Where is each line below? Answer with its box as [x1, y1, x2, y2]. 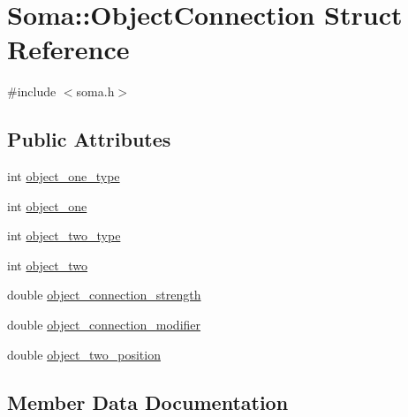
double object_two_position [7, 345, 161, 363]
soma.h [76, 82, 115, 101]
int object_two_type [7, 226, 121, 245]
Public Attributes [7, 125, 171, 153]
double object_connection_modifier [7, 315, 201, 334]
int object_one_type [7, 167, 120, 186]
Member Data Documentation [7, 388, 289, 415]
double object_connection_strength [7, 285, 201, 304]
